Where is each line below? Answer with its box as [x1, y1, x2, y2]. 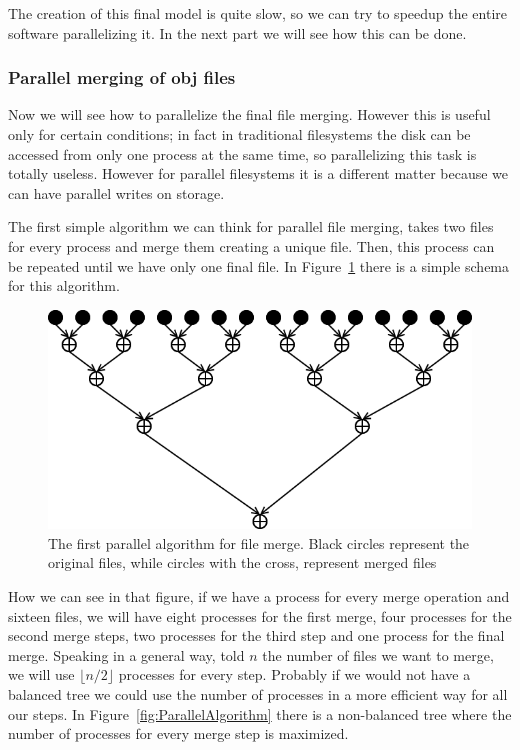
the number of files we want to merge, [262, 644, 494, 665]
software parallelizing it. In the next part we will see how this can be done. [8, 22, 467, 43]
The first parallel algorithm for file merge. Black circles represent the [48, 532, 470, 553]
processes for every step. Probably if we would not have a [118, 664, 471, 685]
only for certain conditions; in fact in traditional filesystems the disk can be [8, 124, 471, 144]
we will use [8, 664, 75, 685]
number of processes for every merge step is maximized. [8, 723, 349, 744]
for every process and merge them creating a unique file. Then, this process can [8, 235, 495, 256]
